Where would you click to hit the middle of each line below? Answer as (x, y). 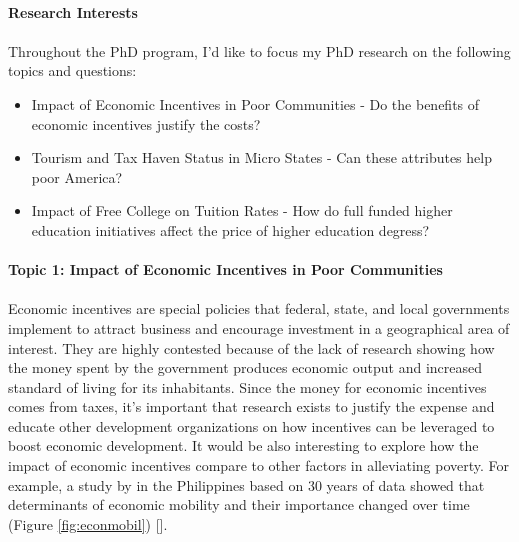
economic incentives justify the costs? (146, 123)
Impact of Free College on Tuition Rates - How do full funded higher (242, 210)
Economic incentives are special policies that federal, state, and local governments (259, 308)
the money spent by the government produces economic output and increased (245, 367)
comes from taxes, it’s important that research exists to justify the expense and (251, 406)
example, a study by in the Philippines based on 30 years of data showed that (246, 484)
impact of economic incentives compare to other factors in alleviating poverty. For (259, 465)
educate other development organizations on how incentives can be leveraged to (251, 425)
